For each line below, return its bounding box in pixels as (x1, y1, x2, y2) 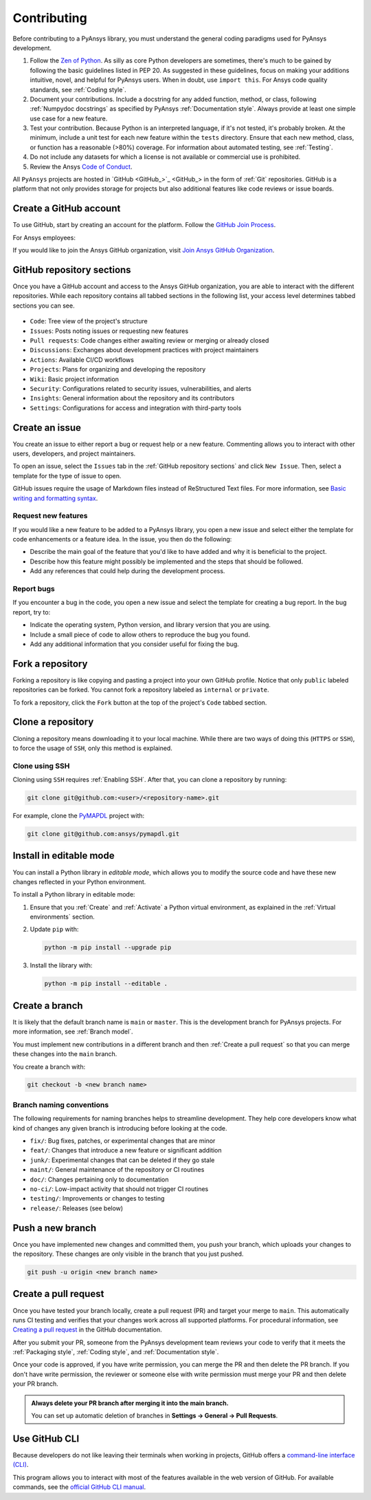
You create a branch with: (12, 1062, 86, 1071)
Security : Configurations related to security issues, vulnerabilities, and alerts (30, 384, 252, 392)
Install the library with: (30, 961, 93, 969)
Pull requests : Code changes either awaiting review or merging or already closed (30, 336, 269, 344)
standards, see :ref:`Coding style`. (30, 85, 126, 94)
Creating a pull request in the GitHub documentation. (12, 1325, 162, 1334)
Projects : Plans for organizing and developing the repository (30, 365, 206, 374)
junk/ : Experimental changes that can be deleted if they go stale (30, 1156, 215, 1164)
